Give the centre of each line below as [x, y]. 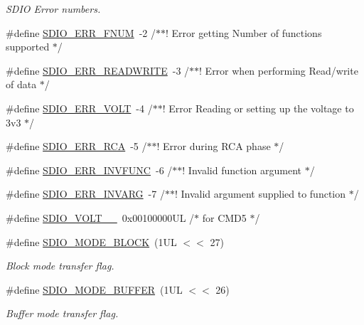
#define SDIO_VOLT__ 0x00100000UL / [100, 217]
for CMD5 [224, 217]
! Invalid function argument [242, 170]
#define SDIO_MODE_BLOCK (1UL [91, 241]
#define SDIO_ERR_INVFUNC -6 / [89, 170]
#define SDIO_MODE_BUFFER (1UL [94, 289]
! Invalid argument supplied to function [260, 194]
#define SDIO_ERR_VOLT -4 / [79, 108]
